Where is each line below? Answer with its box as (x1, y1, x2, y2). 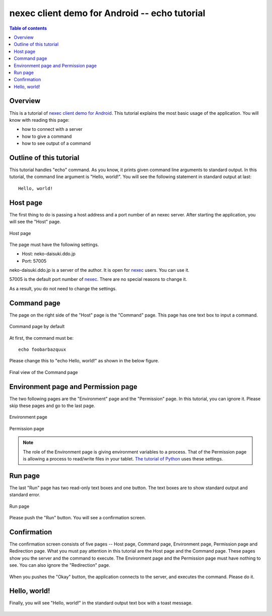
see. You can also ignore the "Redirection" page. (9, 562, 110, 568)
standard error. (9, 492, 40, 498)
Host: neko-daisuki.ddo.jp (22, 251, 76, 257)
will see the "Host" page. (9, 219, 61, 225)
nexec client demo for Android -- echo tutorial (9, 8, 206, 19)
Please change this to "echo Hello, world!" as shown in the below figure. (9, 358, 160, 364)
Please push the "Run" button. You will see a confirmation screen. (9, 515, 146, 521)
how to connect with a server (22, 126, 83, 132)
